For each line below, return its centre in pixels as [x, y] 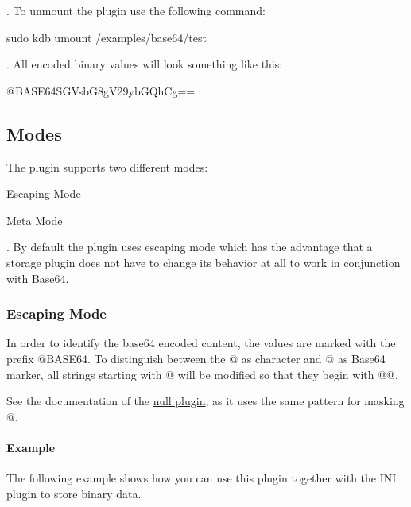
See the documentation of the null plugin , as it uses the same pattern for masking [205, 401]
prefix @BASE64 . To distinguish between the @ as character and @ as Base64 [196, 358]
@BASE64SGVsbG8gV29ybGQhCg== [101, 90]
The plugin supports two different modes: [107, 166]
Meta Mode [35, 220]
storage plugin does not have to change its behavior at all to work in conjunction [204, 262]
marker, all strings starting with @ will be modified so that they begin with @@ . [202, 374]
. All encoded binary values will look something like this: [145, 64]
